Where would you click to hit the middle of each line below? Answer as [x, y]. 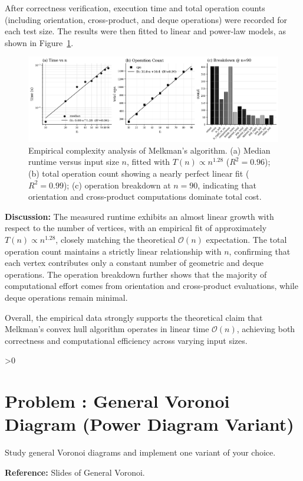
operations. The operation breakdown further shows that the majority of [136, 274]
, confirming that [260, 251]
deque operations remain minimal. [66, 297]
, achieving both [266, 329]
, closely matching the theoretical [116, 239]
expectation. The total [246, 239]
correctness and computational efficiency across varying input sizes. [126, 340]
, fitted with [148, 162]
